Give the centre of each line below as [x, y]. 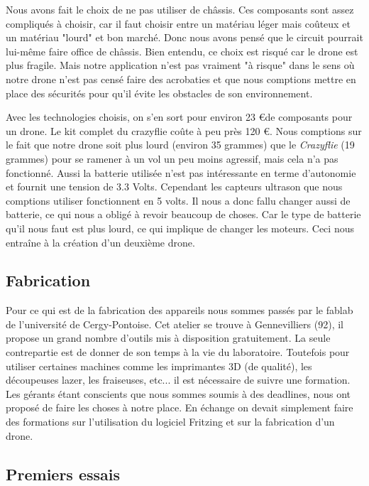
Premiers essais [63, 474]
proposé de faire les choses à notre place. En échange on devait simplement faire [180, 407]
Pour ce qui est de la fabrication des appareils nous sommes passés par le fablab [180, 310]
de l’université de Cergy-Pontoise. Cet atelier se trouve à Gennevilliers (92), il [175, 324]
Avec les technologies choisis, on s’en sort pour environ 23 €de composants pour [179, 117]
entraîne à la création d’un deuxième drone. [100, 242]
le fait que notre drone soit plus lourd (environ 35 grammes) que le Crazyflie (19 [180, 145]
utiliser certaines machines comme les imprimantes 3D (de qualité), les [159, 366]
